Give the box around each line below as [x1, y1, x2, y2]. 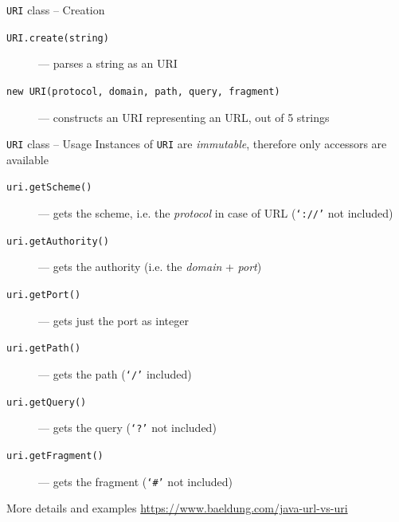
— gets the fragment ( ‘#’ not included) [38, 473, 233, 489]
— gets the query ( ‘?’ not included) [38, 419, 217, 436]
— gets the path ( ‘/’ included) [38, 365, 192, 382]
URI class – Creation [6, 2, 105, 18]
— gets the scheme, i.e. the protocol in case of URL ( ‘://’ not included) [38, 205, 393, 222]
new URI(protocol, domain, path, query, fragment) [6, 85, 280, 97]
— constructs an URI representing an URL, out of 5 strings [38, 108, 330, 125]
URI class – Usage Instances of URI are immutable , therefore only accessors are [6, 135, 387, 152]
